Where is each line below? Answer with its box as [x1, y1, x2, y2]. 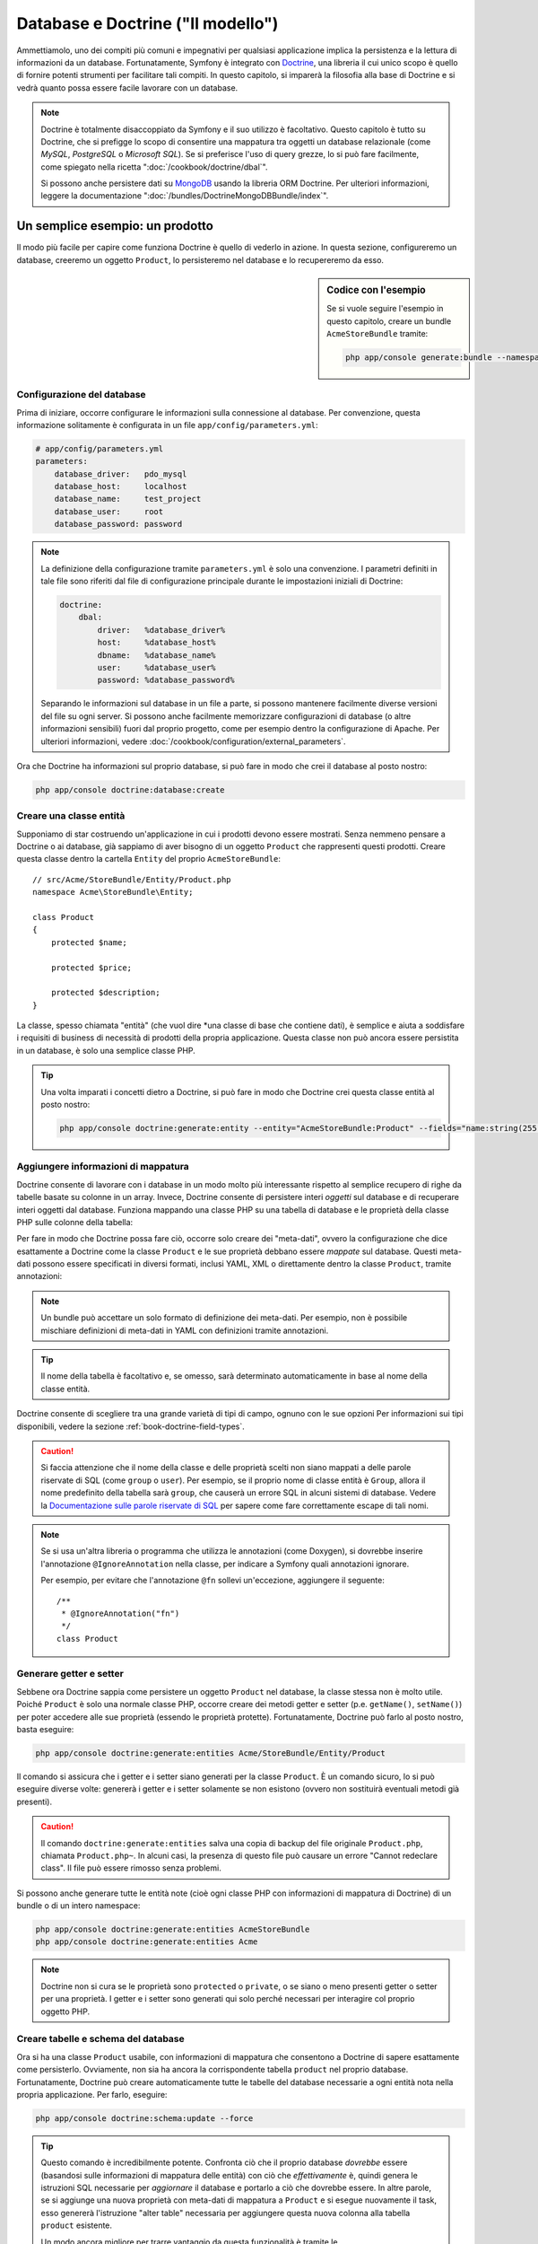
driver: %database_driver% [97, 625, 226, 635]
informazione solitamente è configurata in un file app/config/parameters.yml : [16, 419, 318, 430]
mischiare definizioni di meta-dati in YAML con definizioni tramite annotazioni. [40, 1325, 329, 1336]
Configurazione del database [16, 389, 147, 401]
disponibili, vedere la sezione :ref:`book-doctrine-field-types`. [16, 1421, 246, 1432]
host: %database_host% [97, 637, 216, 648]
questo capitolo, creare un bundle [326, 315, 452, 327]
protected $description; [50, 987, 161, 998]
